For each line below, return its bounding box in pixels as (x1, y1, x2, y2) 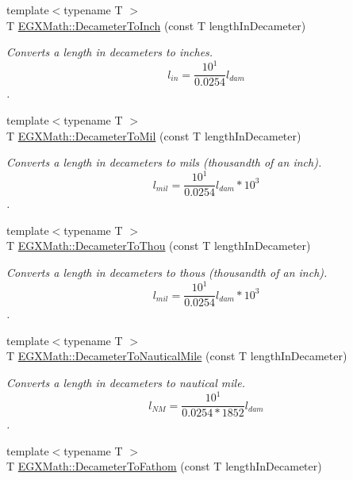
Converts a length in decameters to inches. (6, 44, 213, 60)
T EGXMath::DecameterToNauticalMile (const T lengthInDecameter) (6, 348, 347, 364)
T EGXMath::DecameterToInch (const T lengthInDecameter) (6, 17, 306, 33)
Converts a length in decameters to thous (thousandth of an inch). (6, 264, 328, 281)
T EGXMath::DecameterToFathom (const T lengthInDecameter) (6, 458, 322, 474)
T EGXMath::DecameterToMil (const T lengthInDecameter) (6, 127, 301, 144)
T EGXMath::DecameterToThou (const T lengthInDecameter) (6, 237, 311, 254)
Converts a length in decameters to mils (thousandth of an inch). (6, 154, 322, 171)
